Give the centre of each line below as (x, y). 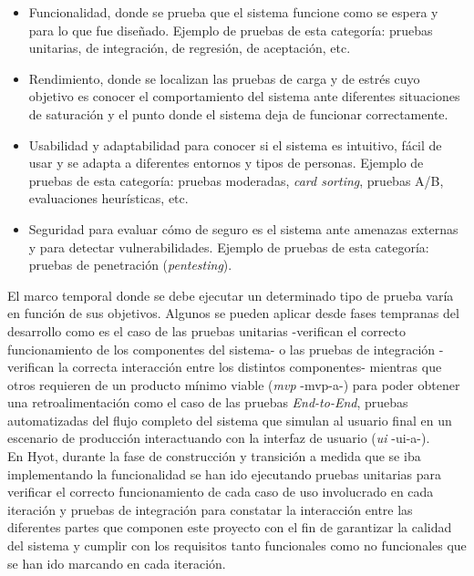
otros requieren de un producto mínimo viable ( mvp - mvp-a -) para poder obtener (234, 384)
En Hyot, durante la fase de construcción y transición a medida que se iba (214, 456)
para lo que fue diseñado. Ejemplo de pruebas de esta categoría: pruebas (231, 30)
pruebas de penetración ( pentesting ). (130, 265)
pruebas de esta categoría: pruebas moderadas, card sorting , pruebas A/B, (236, 180)
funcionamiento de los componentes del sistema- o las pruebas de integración (222, 349)
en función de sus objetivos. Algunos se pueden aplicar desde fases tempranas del (233, 313)
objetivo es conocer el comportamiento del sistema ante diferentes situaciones (244, 96)
